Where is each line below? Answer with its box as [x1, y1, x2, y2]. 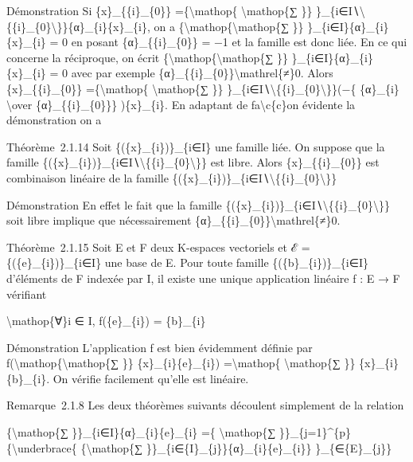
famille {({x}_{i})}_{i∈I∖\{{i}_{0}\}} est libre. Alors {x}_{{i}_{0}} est [6, 154, 380, 170]
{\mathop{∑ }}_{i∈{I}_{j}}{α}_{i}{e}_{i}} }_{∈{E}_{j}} [80, 439, 392, 456]
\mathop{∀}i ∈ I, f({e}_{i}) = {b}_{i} [6, 312, 206, 329]
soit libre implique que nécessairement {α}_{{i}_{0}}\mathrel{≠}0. [6, 212, 341, 229]
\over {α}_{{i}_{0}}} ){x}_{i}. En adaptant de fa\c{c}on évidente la [6, 96, 356, 112]
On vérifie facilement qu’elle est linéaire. [53, 370, 249, 386]
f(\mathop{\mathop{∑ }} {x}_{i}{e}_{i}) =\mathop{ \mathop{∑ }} [6, 354, 356, 371]
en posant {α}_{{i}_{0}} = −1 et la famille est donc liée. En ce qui [71, 33, 407, 50]
